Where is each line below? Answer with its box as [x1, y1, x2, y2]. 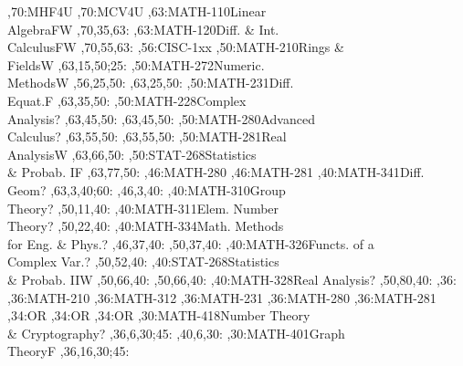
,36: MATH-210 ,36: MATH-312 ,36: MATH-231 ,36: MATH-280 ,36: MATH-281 [7, 288, 437, 307]
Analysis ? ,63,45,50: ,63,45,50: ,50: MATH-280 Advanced [7, 109, 315, 128]
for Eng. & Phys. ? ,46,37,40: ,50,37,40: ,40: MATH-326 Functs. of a [7, 234, 374, 253]
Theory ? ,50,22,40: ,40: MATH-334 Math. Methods [7, 216, 284, 235]
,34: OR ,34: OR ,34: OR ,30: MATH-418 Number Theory [7, 306, 310, 325]
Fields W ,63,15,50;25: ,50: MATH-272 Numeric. [7, 55, 265, 74]
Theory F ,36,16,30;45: [7, 341, 130, 361]
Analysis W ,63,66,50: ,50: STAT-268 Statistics [7, 144, 257, 163]
